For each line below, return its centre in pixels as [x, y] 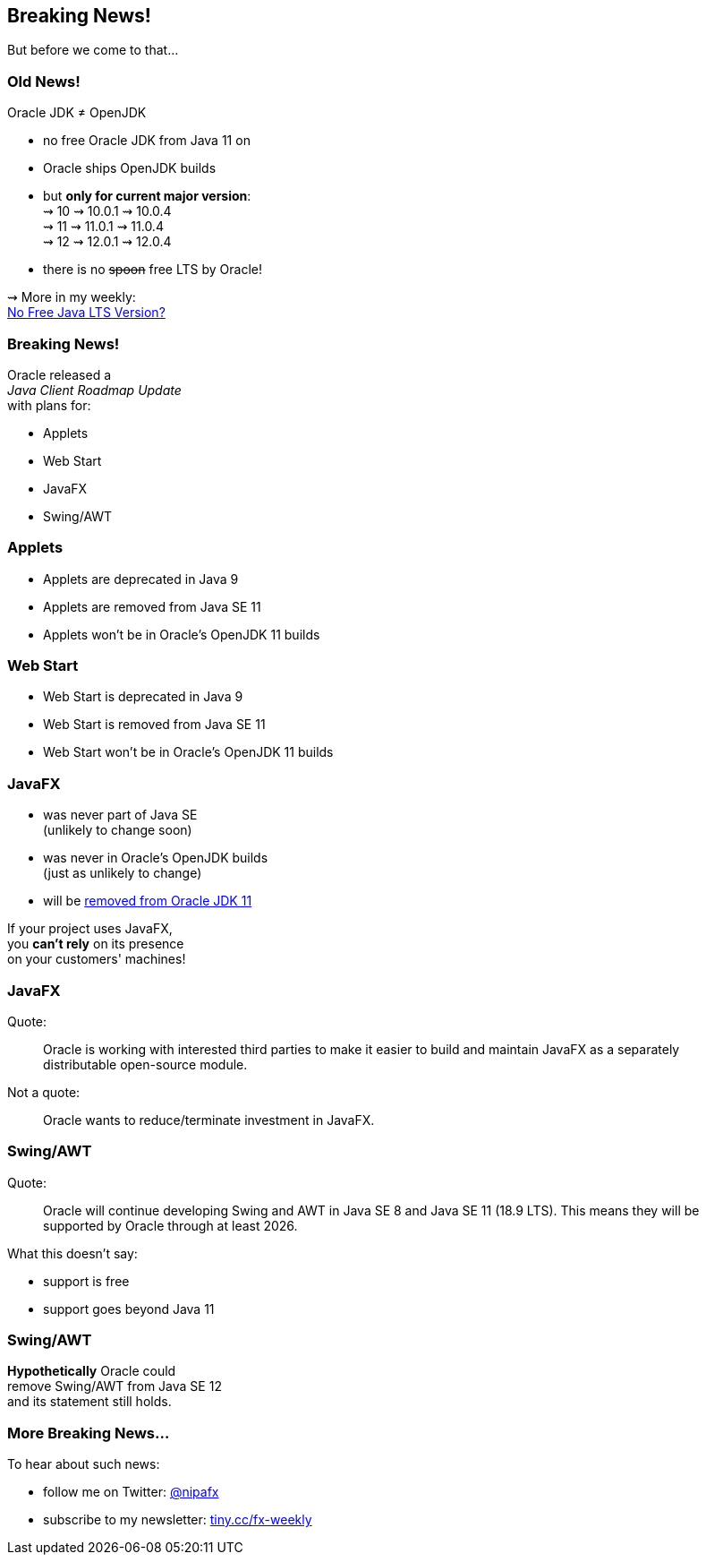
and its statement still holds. [89, 1402]
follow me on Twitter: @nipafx [131, 1492]
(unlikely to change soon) [118, 830]
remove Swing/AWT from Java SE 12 [115, 1386]
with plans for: [49, 405]
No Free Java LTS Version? [86, 313]
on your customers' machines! [97, 959]
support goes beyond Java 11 [129, 1309]
